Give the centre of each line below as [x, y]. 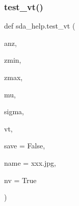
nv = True [20, 180]
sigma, [14, 111]
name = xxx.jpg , [30, 162]
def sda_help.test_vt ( [40, 26]
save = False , [25, 146]
